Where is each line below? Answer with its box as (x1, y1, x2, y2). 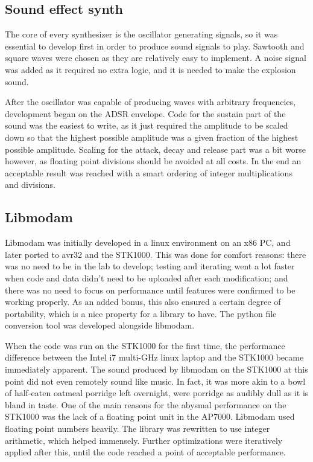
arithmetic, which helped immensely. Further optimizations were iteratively (5, 434, 283, 446)
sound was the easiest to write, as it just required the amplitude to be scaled (5, 119, 288, 132)
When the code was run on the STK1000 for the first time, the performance (5, 339, 285, 351)
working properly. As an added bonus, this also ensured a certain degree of (5, 295, 281, 308)
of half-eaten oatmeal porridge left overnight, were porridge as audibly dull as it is (5, 387, 309, 399)
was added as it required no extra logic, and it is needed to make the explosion (5, 63, 296, 75)
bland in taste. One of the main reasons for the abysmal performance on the (5, 398, 286, 411)
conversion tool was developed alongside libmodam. (5, 319, 195, 332)
